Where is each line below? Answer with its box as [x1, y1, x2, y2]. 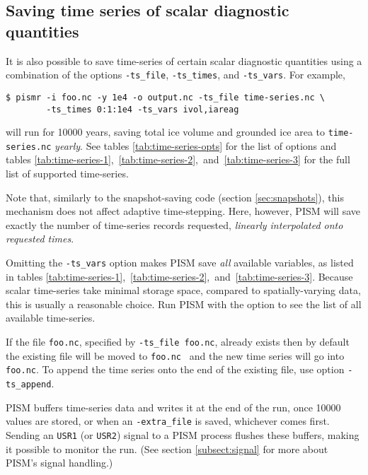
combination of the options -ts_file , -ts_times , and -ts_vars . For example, [6, 67, 345, 82]
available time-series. [6, 310, 96, 325]
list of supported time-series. [6, 166, 129, 181]
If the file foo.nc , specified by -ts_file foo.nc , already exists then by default [6, 334, 350, 349]
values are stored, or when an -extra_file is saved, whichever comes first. [6, 414, 330, 428]
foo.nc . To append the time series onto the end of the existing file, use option [6, 362, 345, 377]
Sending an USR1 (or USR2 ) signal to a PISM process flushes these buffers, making [6, 427, 360, 442]
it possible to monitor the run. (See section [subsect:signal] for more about [6, 441, 328, 456]
